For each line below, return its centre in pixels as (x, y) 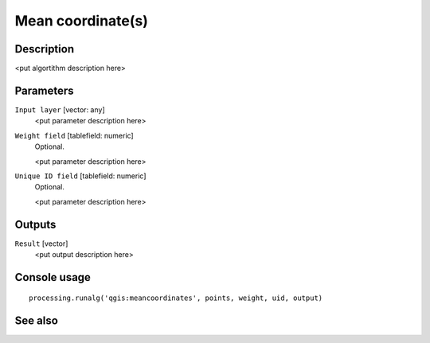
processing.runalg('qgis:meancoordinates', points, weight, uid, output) (176, 298)
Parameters (44, 90)
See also (37, 321)
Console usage (53, 277)
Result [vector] (41, 244)
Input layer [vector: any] (60, 109)
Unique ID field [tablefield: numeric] (80, 176)
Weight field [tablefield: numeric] (74, 135)
